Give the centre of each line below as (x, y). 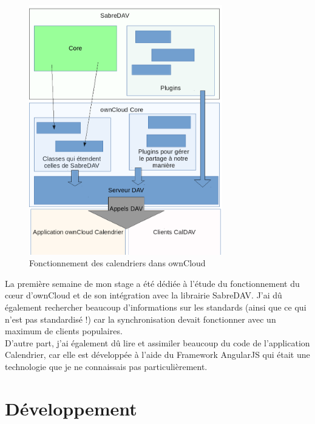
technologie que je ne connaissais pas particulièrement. (106, 366)
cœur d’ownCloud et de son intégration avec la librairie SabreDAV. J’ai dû (144, 295)
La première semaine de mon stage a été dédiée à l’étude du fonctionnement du (152, 283)
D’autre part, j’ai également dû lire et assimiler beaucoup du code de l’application (157, 342)
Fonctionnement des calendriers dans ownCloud (117, 263)
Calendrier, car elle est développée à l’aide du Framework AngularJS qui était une (157, 355)
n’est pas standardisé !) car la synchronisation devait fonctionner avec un (141, 319)
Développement (71, 408)
